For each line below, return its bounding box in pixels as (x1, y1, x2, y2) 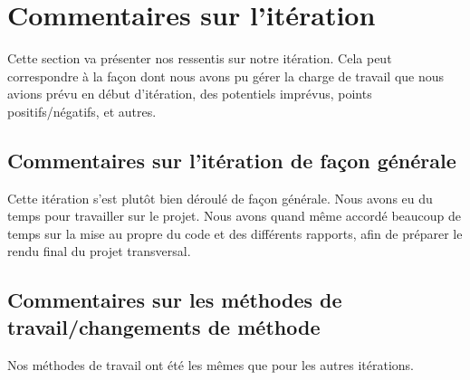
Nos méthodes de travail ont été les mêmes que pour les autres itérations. (7, 355, 415, 374)
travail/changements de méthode (7, 312, 321, 340)
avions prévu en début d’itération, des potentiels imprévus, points (7, 84, 372, 103)
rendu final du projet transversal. (7, 242, 191, 261)
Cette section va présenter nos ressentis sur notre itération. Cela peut (7, 49, 392, 68)
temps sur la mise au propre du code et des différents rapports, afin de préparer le (7, 223, 463, 242)
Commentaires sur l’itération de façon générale (7, 146, 456, 174)
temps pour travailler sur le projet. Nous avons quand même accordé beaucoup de (7, 206, 462, 225)
